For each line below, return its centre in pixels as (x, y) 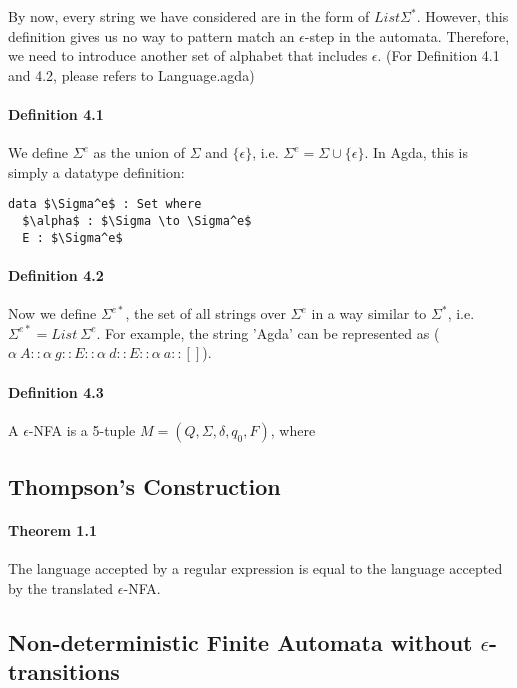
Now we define (52, 313)
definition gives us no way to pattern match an (151, 35)
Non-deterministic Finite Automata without (240, 641)
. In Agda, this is (416, 152)
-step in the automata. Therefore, (407, 35)
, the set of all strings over (205, 313)
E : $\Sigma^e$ (72, 237)
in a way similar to (369, 313)
